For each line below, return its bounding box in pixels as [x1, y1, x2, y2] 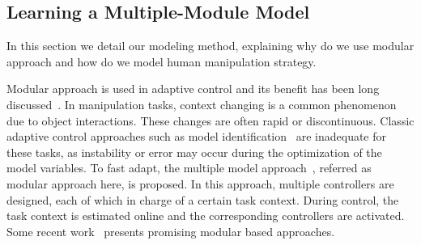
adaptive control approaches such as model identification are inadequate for [6, 128, 387, 145]
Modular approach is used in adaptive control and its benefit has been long [6, 80, 380, 97]
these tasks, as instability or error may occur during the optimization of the [6, 143, 382, 160]
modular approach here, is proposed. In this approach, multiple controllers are [6, 175, 394, 192]
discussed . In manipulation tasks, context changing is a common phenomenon [6, 95, 397, 112]
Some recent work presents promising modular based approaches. [6, 222, 335, 239]
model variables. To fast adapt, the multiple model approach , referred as [6, 159, 372, 176]
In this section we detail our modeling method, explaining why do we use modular [6, 37, 415, 54]
